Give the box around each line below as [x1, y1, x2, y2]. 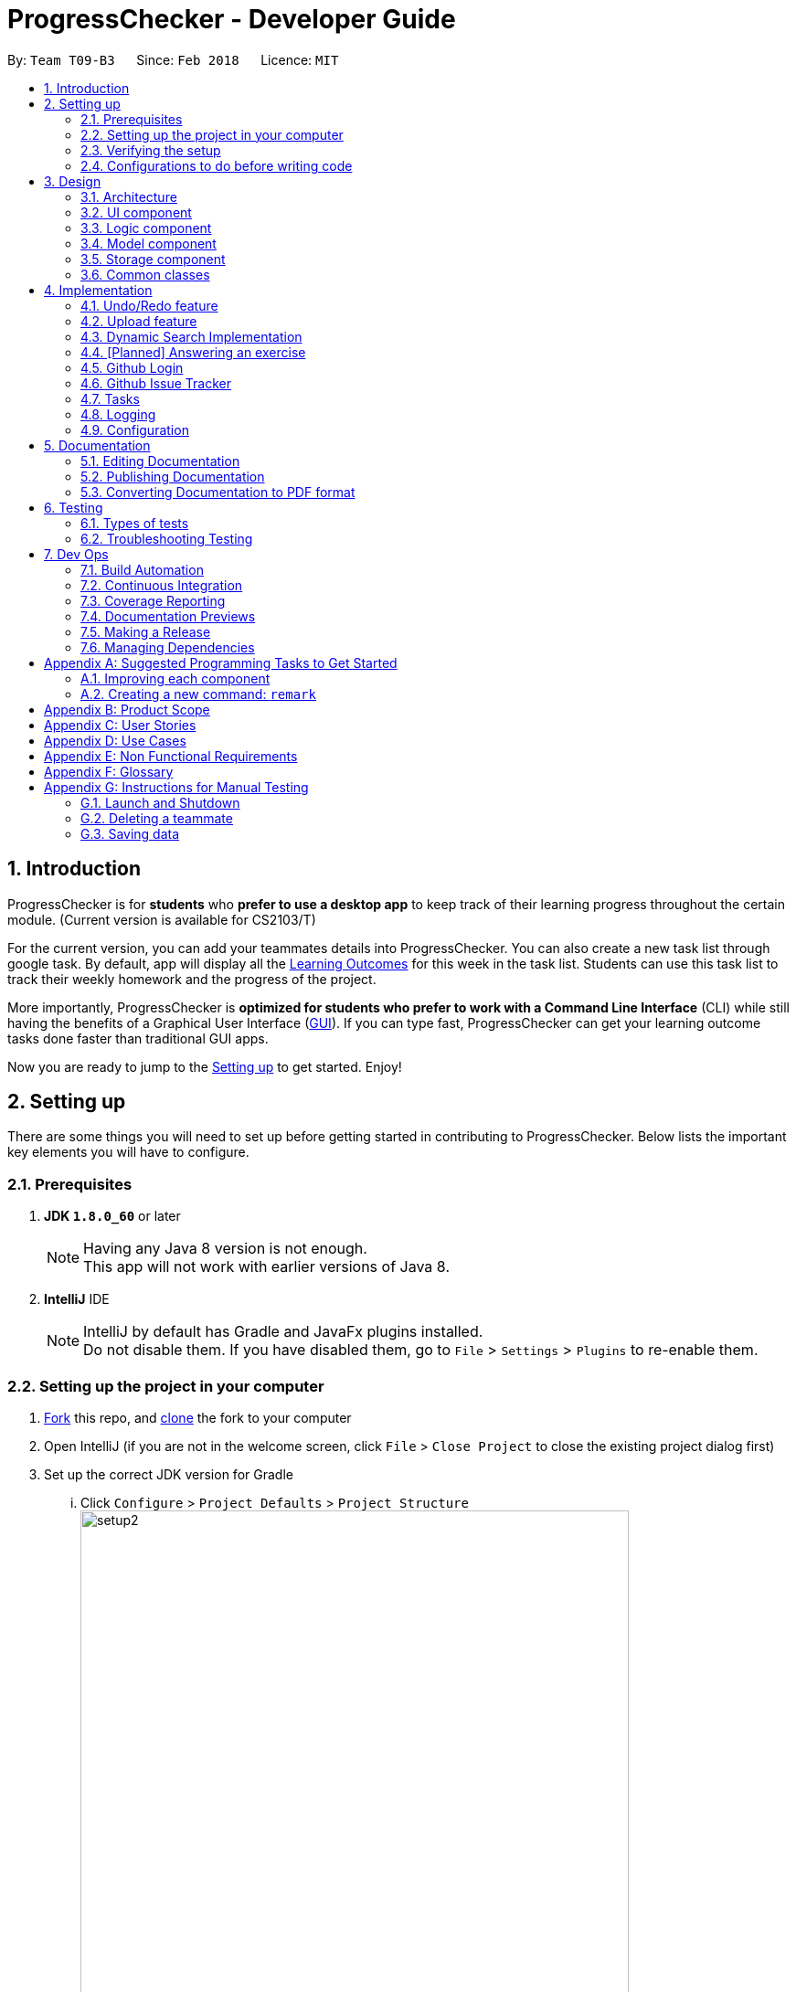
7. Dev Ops [44, 546, 109, 562]
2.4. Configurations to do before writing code [80, 157, 353, 174]
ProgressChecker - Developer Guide [7, 4, 456, 35]
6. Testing [44, 499, 103, 515]
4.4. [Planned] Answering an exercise [80, 344, 306, 360]
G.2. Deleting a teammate [80, 810, 233, 826]
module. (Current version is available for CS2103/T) [7, 911, 316, 927]
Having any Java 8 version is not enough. [83, 1239, 367, 1258]
